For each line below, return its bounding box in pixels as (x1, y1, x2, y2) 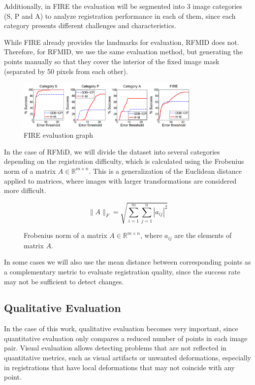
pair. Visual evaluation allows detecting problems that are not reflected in (4, 343, 226, 353)
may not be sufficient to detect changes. (4, 276, 124, 286)
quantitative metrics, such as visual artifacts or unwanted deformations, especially (4, 352, 251, 363)
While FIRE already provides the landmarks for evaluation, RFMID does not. (4, 37, 239, 47)
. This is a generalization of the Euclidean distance (89, 165, 242, 176)
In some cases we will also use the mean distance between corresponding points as (4, 257, 251, 267)
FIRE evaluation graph (24, 130, 94, 140)
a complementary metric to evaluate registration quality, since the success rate (4, 266, 241, 276)
